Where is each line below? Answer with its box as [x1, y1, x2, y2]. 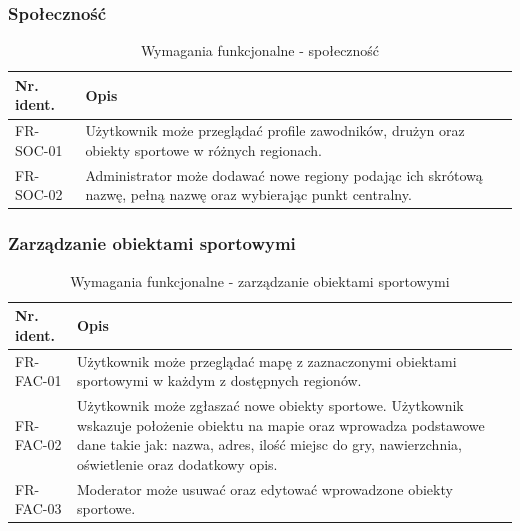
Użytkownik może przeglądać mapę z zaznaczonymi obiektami [77, 350, 457, 371]
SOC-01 [15, 139, 63, 160]
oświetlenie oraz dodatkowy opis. [77, 453, 278, 474]
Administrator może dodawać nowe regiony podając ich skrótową [85, 164, 483, 185]
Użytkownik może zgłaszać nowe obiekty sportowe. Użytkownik [77, 395, 464, 416]
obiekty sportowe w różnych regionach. [85, 139, 323, 160]
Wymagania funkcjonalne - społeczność [140, 40, 380, 61]
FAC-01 [15, 370, 62, 391]
